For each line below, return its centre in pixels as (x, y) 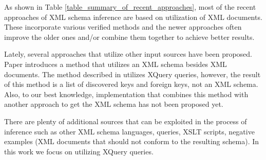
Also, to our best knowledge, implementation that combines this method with (126, 94)
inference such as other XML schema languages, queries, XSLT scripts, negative (129, 131)
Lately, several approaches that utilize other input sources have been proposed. (128, 54)
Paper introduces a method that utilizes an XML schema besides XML (116, 64)
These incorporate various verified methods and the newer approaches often (123, 27)
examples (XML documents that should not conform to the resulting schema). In (132, 141)
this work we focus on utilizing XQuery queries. (79, 151)
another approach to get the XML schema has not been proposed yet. (114, 104)
